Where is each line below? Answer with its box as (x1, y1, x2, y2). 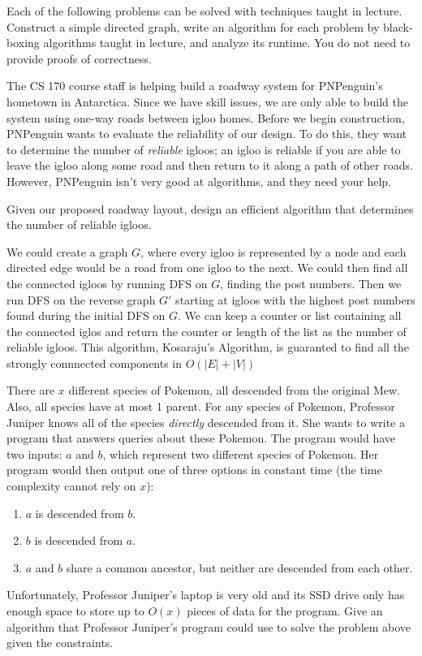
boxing (6, 34, 40, 51)
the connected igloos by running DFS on (6, 274, 208, 291)
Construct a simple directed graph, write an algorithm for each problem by (6, 18, 380, 35)
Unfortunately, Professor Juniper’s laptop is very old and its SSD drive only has (6, 586, 405, 603)
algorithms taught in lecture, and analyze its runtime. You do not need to (43, 34, 411, 51)
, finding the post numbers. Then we (220, 274, 402, 291)
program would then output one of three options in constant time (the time (6, 461, 382, 478)
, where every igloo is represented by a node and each (140, 243, 407, 260)
